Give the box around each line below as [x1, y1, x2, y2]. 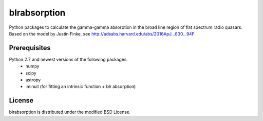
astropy [25, 77, 41, 83]
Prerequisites [9, 44, 51, 52]
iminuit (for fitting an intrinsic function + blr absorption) [25, 84, 136, 89]
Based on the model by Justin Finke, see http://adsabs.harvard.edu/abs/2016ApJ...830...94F [9, 31, 195, 36]
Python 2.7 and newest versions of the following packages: [9, 56, 128, 62]
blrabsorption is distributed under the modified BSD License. [9, 109, 131, 115]
